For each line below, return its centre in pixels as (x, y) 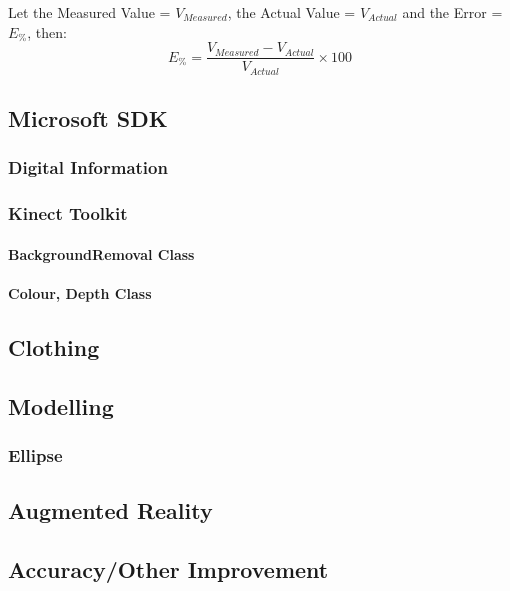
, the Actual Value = (291, 12)
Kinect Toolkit (68, 213)
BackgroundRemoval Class (101, 253)
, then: (47, 31)
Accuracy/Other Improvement (168, 569)
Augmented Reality (110, 510)
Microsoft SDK (88, 118)
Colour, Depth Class (80, 292)
